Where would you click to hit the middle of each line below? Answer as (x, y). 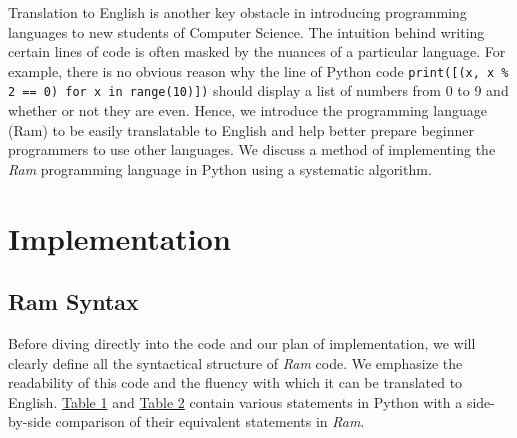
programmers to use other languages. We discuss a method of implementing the (252, 149)
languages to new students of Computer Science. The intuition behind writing (246, 31)
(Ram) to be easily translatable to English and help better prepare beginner (241, 129)
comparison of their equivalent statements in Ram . (210, 421)
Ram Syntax (73, 301)
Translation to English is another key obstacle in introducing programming (237, 12)
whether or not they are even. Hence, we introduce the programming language (247, 110)
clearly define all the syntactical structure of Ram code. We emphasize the (235, 362)
